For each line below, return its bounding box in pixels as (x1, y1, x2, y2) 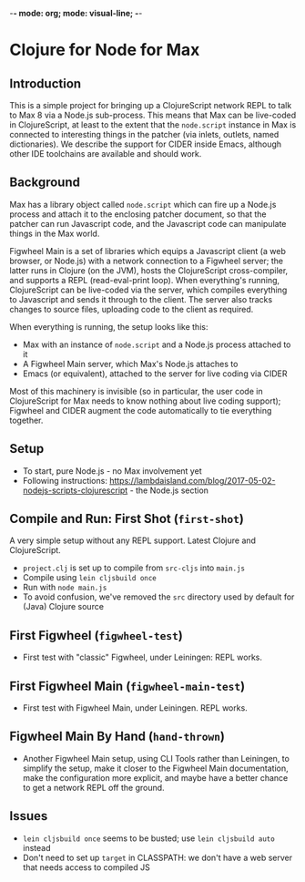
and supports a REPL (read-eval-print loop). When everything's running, (9, 274, 280, 285)
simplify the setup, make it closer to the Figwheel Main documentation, (22, 763, 289, 774)
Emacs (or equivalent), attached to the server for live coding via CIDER (22, 368, 288, 379)
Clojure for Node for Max (9, 40, 200, 60)
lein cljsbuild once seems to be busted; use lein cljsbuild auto (22, 833, 275, 844)
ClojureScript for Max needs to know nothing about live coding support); (9, 395, 281, 406)
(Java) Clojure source (22, 601, 105, 612)
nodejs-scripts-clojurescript (22, 485, 128, 496)
